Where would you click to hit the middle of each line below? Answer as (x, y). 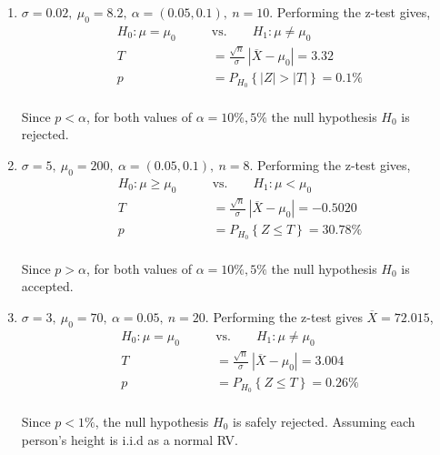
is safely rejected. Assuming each (324, 421)
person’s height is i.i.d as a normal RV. (130, 439)
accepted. (47, 286)
